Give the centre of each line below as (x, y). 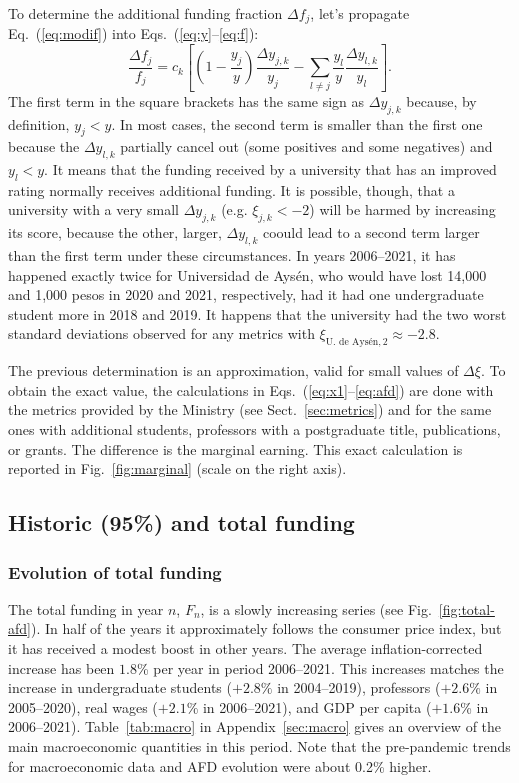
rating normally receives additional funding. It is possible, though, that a (231, 189)
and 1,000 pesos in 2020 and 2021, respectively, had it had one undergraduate (246, 294)
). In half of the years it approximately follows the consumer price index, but (266, 628)
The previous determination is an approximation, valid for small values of (233, 370)
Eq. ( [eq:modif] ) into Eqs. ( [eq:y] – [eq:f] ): (133, 33)
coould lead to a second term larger (371, 232)
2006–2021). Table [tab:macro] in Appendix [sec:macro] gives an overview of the (255, 726)
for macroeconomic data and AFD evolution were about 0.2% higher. (220, 765)
